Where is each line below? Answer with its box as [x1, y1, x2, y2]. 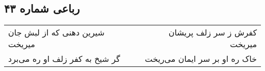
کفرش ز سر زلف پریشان [168, 26, 257, 39]
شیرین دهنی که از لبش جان [8, 26, 105, 39]
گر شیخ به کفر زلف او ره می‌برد [8, 53, 120, 65]
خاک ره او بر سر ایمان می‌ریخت [145, 53, 257, 65]
